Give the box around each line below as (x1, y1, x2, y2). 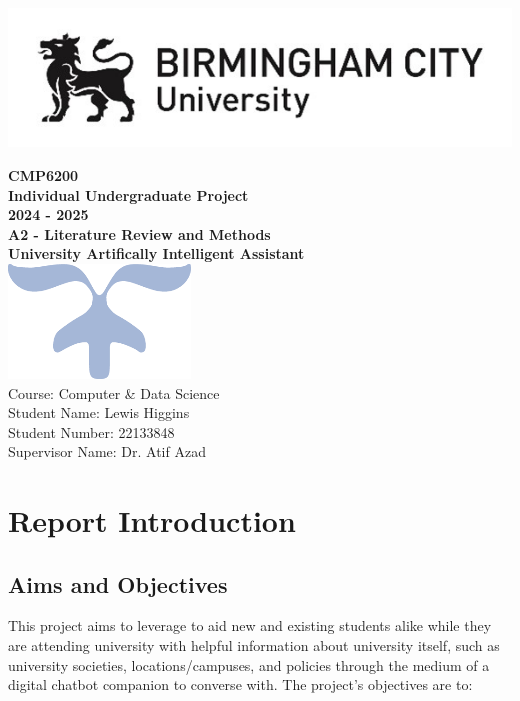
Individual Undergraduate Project (8, 184, 249, 205)
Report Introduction (8, 500, 296, 541)
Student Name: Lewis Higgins (8, 402, 190, 423)
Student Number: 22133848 (8, 421, 175, 442)
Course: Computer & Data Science (8, 382, 220, 403)
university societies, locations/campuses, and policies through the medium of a (8, 654, 490, 675)
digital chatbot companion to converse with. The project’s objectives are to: (8, 674, 473, 695)
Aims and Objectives (8, 568, 228, 599)
